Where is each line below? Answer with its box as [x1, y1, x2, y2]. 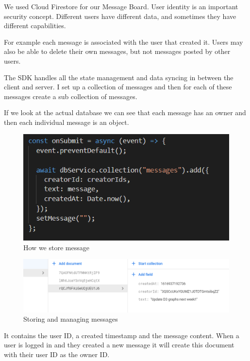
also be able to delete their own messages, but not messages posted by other [4, 46, 231, 56]
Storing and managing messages [23, 314, 118, 324]
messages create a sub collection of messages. [4, 91, 137, 101]
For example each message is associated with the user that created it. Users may [4, 36, 243, 47]
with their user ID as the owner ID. [4, 349, 110, 359]
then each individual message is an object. [4, 117, 129, 127]
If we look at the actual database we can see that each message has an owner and [4, 107, 246, 118]
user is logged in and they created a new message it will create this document [4, 340, 234, 350]
